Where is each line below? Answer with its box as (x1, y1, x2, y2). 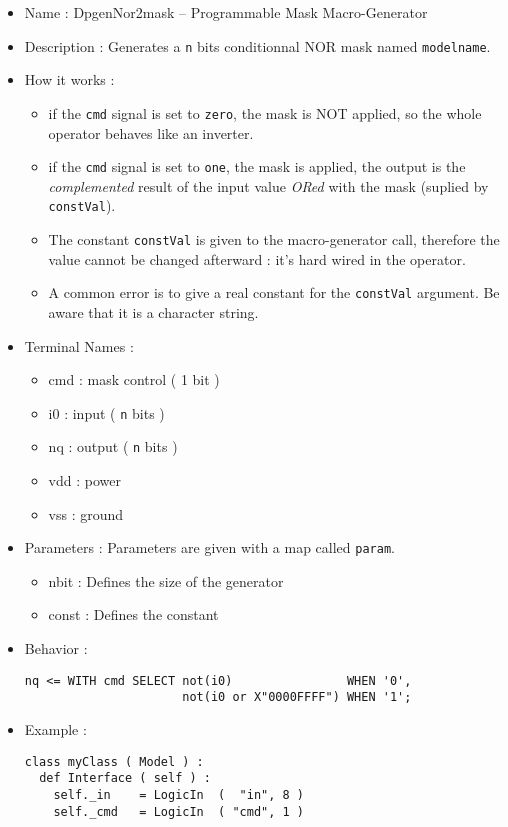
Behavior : (24, 638, 88, 659)
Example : (24, 718, 87, 739)
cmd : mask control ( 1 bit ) (48, 369, 220, 390)
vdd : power (48, 470, 121, 490)
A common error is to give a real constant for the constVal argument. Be (48, 282, 500, 303)
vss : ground (48, 503, 124, 524)
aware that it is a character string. (48, 301, 259, 322)
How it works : (24, 69, 115, 90)
